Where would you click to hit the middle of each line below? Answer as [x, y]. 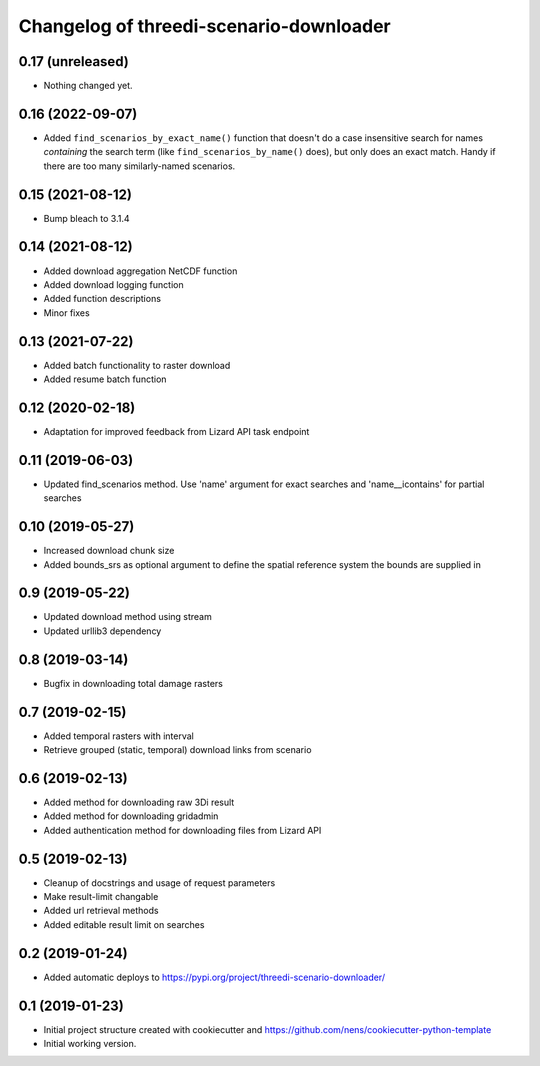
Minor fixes [66, 312]
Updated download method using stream [127, 617]
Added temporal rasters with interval [118, 736]
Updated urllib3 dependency [102, 631]
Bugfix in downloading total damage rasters [133, 683]
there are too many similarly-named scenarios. [139, 166]
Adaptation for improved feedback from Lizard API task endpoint [176, 431]
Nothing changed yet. [88, 86]
